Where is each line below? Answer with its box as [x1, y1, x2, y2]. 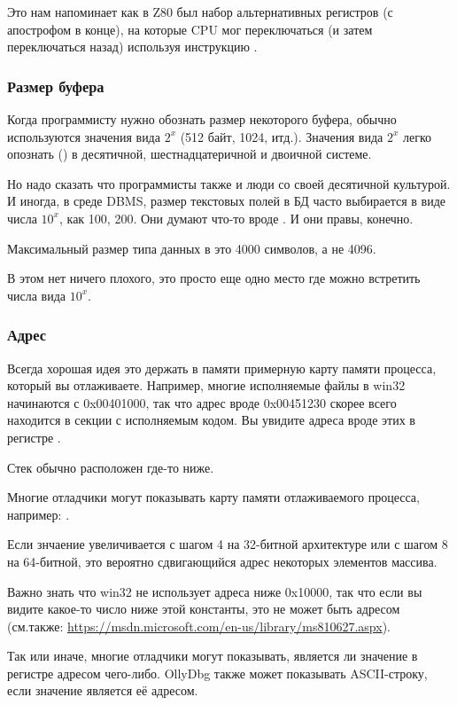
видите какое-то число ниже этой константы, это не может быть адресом [7, 599, 400, 618]
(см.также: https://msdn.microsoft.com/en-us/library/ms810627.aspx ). [7, 616, 391, 635]
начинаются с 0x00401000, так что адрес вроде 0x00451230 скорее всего [7, 393, 397, 411]
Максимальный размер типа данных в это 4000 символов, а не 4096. [7, 239, 376, 257]
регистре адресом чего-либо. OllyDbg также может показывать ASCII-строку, [7, 663, 428, 682]
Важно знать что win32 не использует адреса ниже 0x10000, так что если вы [7, 582, 422, 600]
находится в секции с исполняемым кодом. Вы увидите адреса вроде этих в [7, 411, 415, 429]
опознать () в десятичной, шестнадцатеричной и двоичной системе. [7, 145, 372, 163]
